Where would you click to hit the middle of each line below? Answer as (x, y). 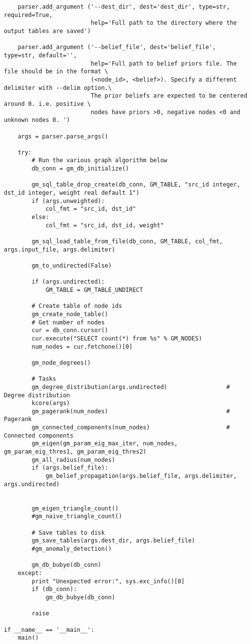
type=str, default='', (41, 55)
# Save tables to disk (68, 533)
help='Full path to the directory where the (164, 23)
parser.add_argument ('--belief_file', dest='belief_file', (117, 47)
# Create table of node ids (77, 306)
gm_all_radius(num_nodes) (74, 460)
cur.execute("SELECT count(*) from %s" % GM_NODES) (117, 338)
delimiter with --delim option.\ (58, 88)
